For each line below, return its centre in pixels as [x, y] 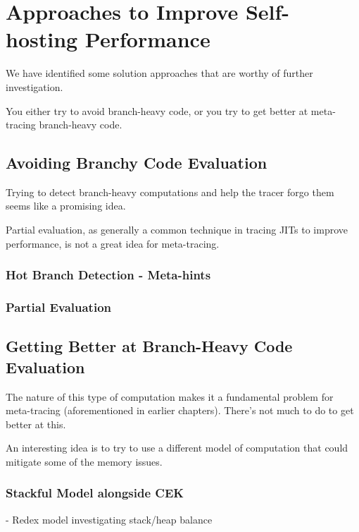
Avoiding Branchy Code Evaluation [137, 163]
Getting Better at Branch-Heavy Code [149, 346]
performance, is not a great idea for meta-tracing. [113, 243]
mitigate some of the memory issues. [84, 461]
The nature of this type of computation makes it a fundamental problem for [170, 396]
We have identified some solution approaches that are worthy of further [159, 73]
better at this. [36, 424]
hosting [42, 39]
